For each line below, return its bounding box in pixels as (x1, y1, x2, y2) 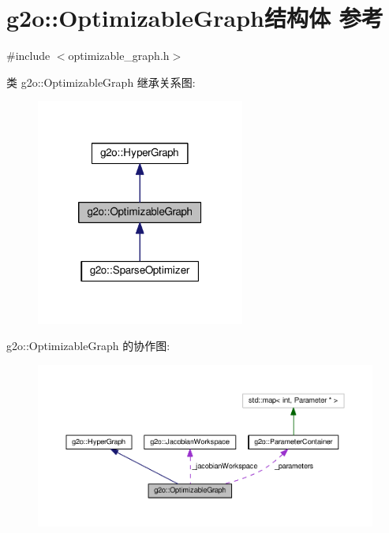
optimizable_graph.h (68, 47, 170, 64)
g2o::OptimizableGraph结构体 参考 (6, 2, 383, 34)
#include (6, 47, 50, 64)
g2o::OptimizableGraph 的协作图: (6, 337, 170, 354)
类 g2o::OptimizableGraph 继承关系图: (6, 73, 196, 90)
